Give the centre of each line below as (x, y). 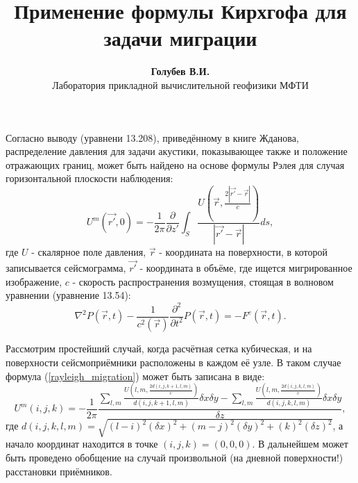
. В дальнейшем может (300, 444)
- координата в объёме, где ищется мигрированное (246, 268)
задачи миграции (180, 38)
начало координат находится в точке (82, 444)
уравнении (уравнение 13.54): (68, 295)
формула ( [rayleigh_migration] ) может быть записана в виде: (135, 376)
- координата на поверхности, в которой (244, 252)
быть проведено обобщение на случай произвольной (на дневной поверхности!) (174, 458)
